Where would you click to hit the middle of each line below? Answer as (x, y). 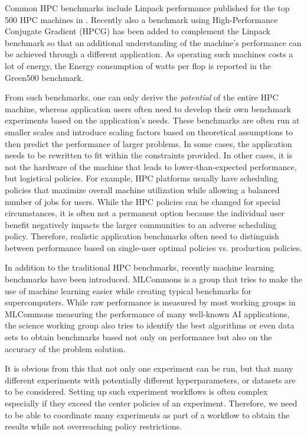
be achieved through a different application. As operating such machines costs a (149, 54)
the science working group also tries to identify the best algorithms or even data (150, 325)
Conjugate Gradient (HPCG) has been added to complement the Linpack (138, 31)
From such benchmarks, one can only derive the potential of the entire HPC (142, 97)
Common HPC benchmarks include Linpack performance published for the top (147, 8)
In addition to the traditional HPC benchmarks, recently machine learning (140, 267)
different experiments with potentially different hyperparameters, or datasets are (150, 380)
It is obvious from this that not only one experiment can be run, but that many (149, 368)
